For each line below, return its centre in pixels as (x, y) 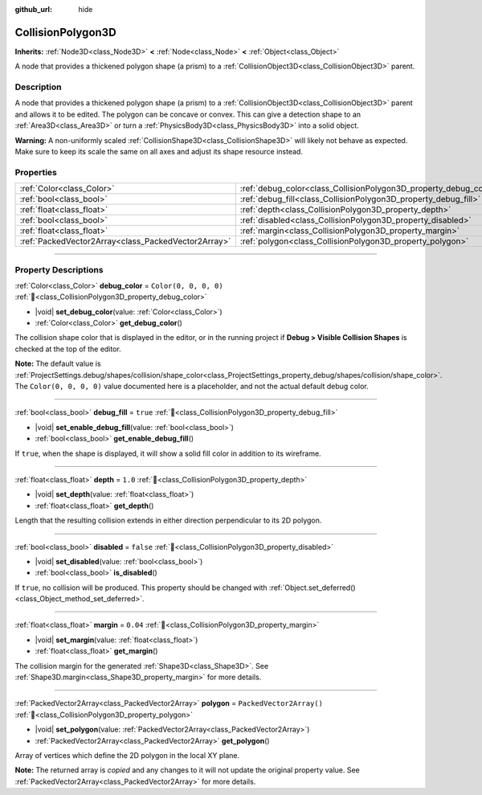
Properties (36, 172)
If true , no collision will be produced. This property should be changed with (141, 588)
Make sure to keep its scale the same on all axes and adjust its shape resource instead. (159, 152)
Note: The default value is (58, 364)
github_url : (33, 9)
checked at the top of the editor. (68, 349)
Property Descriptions (59, 269)
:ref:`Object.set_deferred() (313, 588)
